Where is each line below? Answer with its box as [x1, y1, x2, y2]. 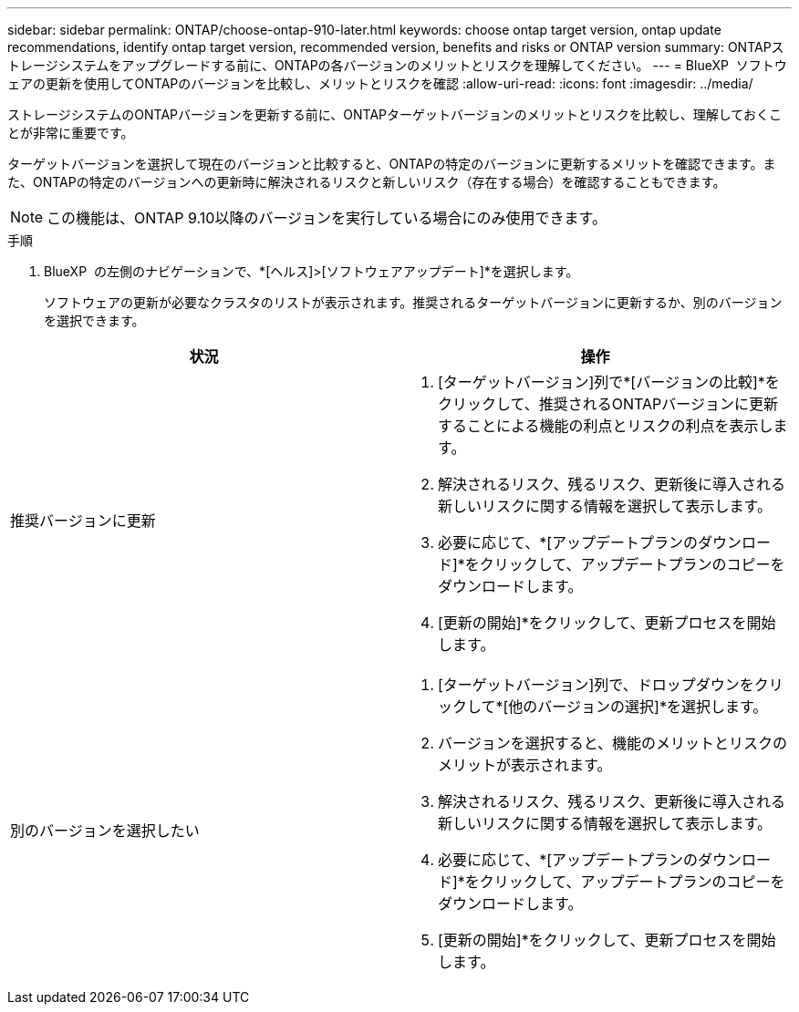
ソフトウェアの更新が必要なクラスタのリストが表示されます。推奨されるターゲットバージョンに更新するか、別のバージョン [44, 294, 783, 310]
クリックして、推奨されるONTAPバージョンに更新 [438, 395, 778, 413]
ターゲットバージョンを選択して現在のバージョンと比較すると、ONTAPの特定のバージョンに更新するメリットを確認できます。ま [7, 156, 776, 171]
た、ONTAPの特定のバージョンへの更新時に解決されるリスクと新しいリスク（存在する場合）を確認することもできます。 [7, 174, 726, 190]
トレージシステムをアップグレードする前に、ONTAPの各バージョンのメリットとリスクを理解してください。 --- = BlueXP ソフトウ [7, 57, 787, 73]
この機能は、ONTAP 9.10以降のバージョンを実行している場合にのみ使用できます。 [47, 209, 607, 227]
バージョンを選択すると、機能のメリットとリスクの [438, 734, 788, 752]
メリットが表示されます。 [438, 756, 612, 774]
